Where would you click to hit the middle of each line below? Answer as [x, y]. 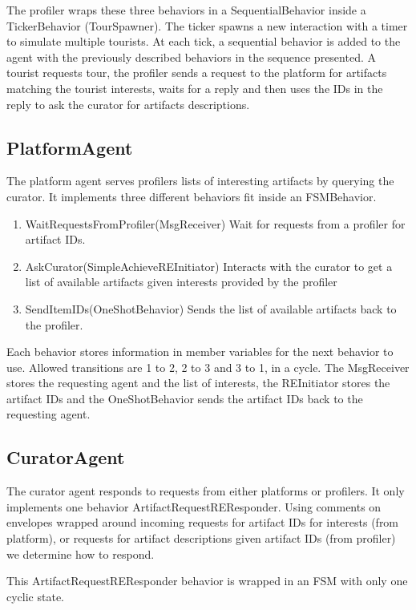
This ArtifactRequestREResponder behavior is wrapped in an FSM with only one [207, 581]
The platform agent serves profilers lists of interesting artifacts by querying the [200, 181]
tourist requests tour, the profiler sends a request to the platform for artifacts [197, 73]
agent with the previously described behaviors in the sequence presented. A [191, 57]
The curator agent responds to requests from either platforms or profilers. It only [206, 491]
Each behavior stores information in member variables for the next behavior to [200, 351]
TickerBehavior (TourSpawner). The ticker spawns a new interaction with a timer [207, 25]
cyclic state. [36, 596]
